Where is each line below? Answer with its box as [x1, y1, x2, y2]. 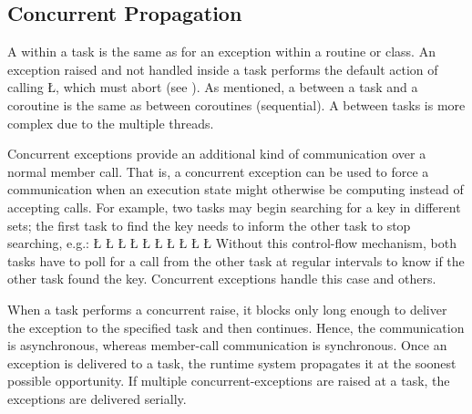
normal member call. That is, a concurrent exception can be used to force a [7, 161, 429, 181]
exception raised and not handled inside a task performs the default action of [7, 59, 438, 78]
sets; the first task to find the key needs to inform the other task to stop [7, 215, 411, 234]
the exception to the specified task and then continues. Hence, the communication [7, 317, 465, 336]
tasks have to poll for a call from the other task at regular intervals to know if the [7, 251, 465, 270]
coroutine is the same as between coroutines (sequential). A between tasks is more [7, 95, 466, 114]
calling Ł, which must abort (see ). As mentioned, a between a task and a [7, 78, 418, 97]
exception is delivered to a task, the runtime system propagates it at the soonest [7, 353, 457, 372]
